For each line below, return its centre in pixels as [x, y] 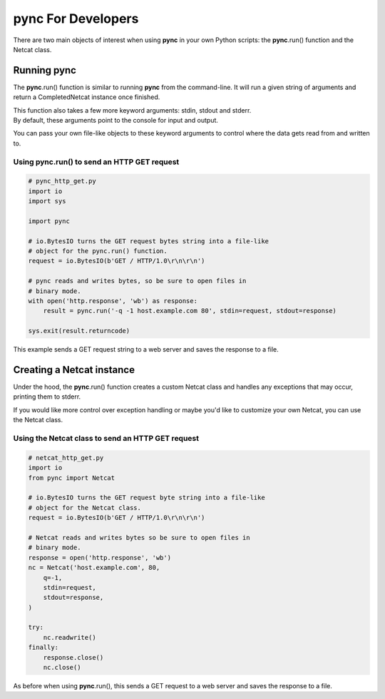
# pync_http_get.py [62, 181]
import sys [47, 201]
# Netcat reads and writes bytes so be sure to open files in [139, 537]
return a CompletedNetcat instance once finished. [87, 97]
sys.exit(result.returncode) [79, 331]
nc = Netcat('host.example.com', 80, [94, 568]
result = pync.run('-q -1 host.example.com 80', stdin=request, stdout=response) [190, 311]
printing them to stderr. [47, 397]
